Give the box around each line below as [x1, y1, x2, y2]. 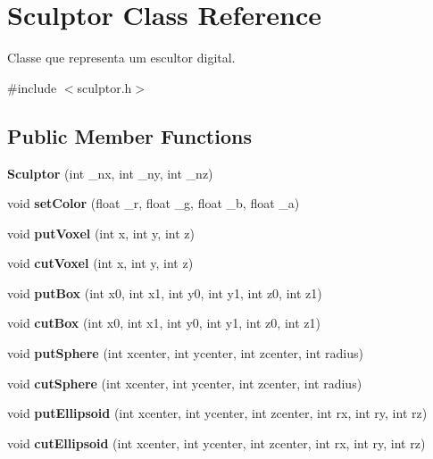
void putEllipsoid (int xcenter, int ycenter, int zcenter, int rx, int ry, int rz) [7, 404, 428, 422]
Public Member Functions [7, 121, 252, 149]
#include [7, 78, 57, 96]
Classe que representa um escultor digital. [7, 48, 236, 67]
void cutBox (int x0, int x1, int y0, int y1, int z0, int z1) [7, 313, 321, 332]
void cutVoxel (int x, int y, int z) [7, 254, 194, 272]
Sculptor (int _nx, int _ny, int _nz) [7, 163, 213, 182]
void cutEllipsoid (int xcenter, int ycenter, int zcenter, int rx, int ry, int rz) [7, 433, 426, 452]
